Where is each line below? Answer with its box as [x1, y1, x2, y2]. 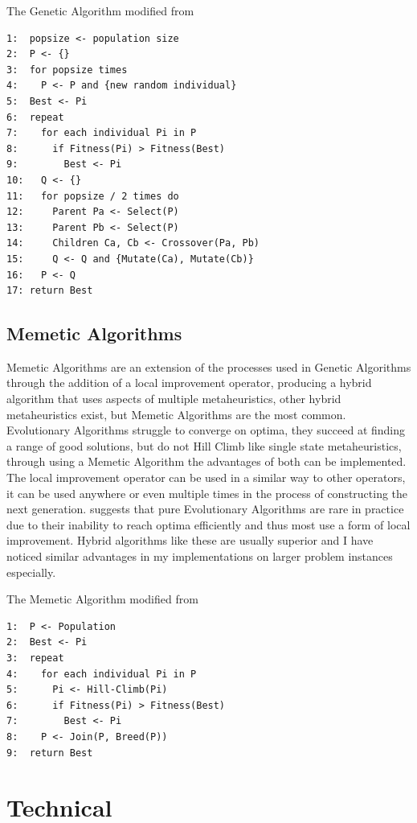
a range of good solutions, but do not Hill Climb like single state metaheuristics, [6, 437, 402, 454]
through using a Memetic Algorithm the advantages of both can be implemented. [6, 453, 407, 470]
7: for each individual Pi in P [6, 127, 197, 139]
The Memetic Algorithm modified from [6, 591, 198, 607]
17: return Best [6, 285, 93, 297]
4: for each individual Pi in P [6, 668, 197, 680]
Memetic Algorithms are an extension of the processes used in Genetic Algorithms [6, 358, 411, 375]
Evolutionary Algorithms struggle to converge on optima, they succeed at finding [6, 422, 406, 438]
